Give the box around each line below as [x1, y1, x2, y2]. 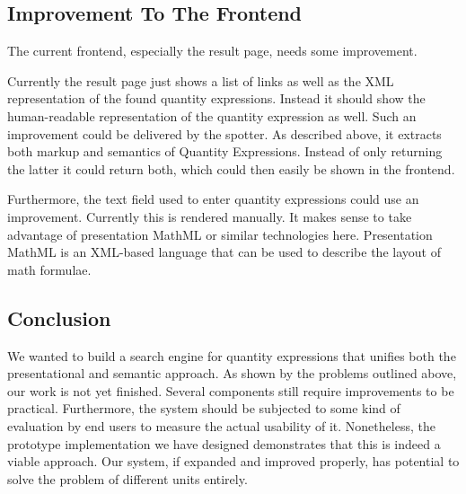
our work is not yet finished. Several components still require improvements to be [7, 381, 454, 400]
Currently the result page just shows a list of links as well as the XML [7, 71, 394, 90]
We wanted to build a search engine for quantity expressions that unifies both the [7, 346, 456, 365]
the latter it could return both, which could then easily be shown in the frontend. [7, 159, 455, 178]
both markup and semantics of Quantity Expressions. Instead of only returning [7, 142, 443, 161]
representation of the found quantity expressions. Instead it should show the [7, 89, 426, 108]
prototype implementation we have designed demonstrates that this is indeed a [7, 434, 441, 453]
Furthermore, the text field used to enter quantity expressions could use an [7, 190, 419, 208]
